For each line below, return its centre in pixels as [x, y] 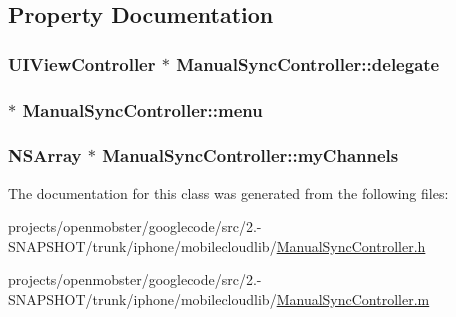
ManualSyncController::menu [142, 109]
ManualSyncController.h [351, 245]
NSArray [45, 155]
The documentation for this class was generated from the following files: [228, 192]
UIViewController [82, 63]
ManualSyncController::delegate [308, 63]
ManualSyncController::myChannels [250, 155]
